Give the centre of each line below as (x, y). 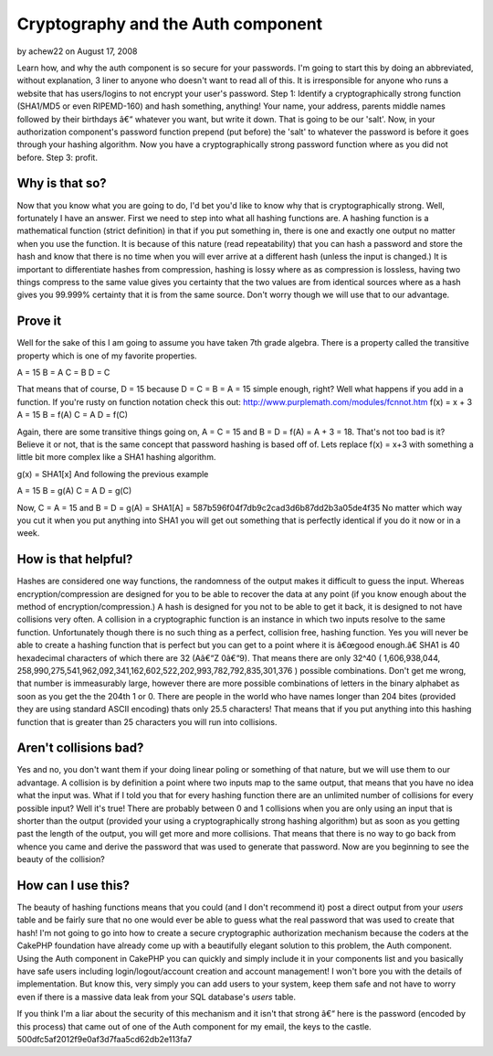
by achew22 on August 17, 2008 (77, 51)
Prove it (39, 321)
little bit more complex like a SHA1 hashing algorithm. (116, 457)
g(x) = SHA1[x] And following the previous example (113, 474)
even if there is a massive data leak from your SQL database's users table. (157, 997)
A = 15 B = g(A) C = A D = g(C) (74, 491)
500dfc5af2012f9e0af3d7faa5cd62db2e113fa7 (105, 1039)
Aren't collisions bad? (80, 748)
